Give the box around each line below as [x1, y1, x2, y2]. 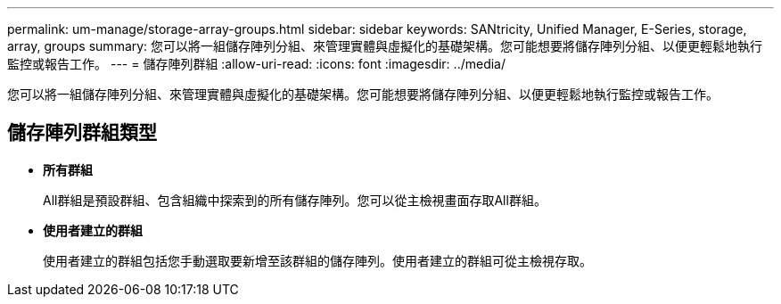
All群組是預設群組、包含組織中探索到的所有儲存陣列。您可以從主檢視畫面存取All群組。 [43, 192, 547, 208]
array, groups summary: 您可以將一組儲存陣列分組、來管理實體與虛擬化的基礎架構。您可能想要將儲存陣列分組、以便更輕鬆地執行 [7, 38, 763, 53]
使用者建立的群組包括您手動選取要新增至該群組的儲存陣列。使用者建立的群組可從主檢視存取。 [43, 252, 592, 268]
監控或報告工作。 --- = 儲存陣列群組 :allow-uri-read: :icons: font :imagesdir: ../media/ [7, 56, 506, 71]
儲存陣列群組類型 [7, 121, 157, 144]
